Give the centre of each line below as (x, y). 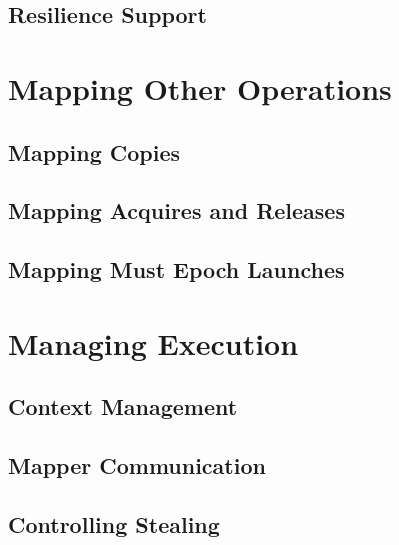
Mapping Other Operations (200, 87)
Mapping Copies (94, 151)
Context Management (123, 406)
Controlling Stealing (114, 523)
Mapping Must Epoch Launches (176, 269)
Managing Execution (153, 342)
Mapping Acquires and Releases (176, 210)
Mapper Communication (137, 465)
